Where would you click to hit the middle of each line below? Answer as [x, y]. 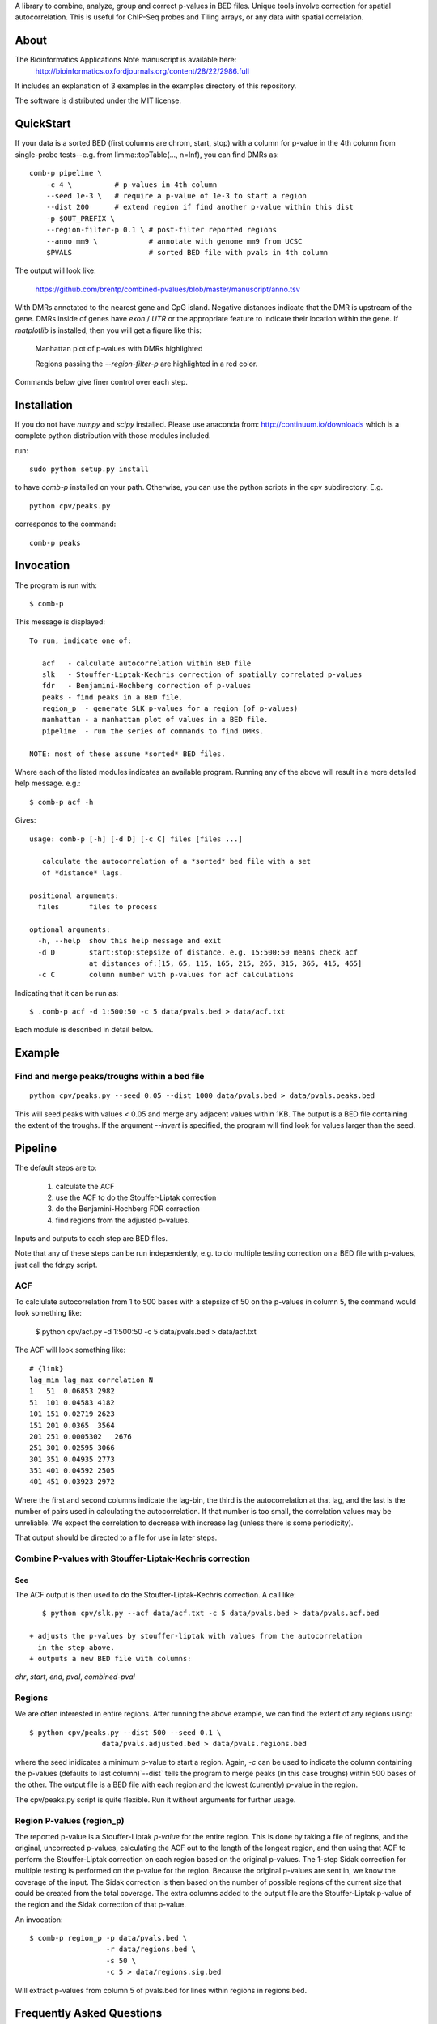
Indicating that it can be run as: [67, 993]
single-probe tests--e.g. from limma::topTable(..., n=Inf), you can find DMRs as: [147, 155]
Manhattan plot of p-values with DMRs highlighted [119, 349]
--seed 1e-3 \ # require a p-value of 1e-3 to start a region [176, 196]
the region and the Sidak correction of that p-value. [100, 1905]
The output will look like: [55, 270]
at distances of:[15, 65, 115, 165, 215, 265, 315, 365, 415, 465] [226, 963]
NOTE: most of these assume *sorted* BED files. [127, 754]
